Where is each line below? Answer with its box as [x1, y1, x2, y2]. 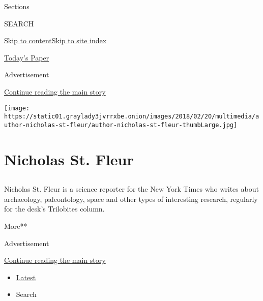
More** [4, 221, 27, 231]
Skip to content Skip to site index [4, 35, 107, 46]
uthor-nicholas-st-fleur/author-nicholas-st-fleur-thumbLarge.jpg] [4, 121, 238, 129]
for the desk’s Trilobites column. [4, 203, 105, 214]
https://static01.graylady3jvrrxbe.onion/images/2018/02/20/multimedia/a [4, 113, 259, 121]
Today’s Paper [4, 52, 49, 63]
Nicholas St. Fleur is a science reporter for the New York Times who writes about [4, 184, 259, 194]
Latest [16, 272, 36, 282]
